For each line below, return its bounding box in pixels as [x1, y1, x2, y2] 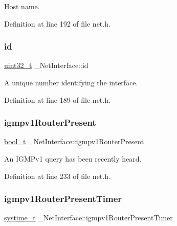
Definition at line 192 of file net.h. [4, 18, 110, 29]
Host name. [4, 1, 40, 11]
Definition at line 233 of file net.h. [4, 170, 110, 181]
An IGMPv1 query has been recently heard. [4, 153, 142, 164]
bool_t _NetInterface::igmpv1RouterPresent [4, 136, 144, 147]
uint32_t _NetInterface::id [4, 60, 88, 71]
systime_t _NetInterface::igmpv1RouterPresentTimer [4, 212, 173, 223]
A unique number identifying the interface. [4, 77, 138, 87]
